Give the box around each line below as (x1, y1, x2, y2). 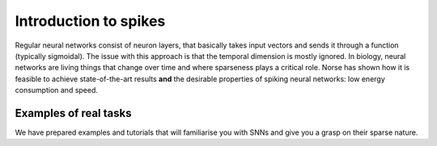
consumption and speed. (15, 86, 99, 95)
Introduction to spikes (15, 12, 166, 30)
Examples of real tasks (15, 106, 132, 120)
